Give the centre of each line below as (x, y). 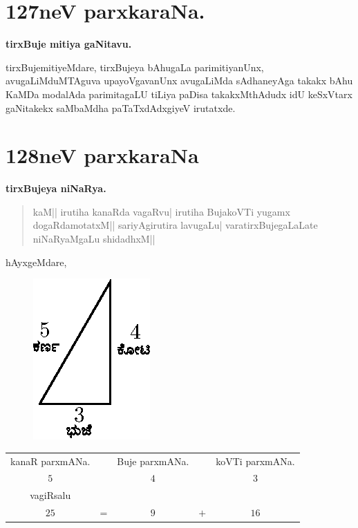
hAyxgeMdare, (36, 262)
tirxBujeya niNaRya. (56, 188)
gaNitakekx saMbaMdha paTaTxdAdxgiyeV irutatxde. (121, 107)
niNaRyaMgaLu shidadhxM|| (94, 238)
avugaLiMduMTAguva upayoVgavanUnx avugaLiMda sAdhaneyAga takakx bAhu (179, 81)
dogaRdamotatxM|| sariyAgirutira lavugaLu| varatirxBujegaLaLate (175, 225)
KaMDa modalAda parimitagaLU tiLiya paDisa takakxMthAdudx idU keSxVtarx (179, 94)
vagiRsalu (50, 495)
